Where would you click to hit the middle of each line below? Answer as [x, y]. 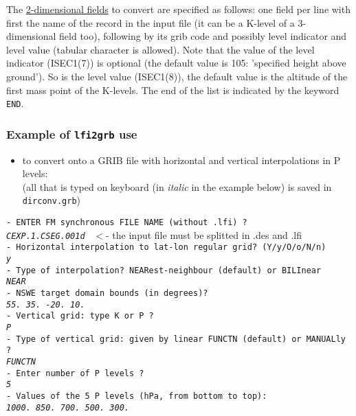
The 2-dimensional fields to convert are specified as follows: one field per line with [178, 9]
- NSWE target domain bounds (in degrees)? [107, 293]
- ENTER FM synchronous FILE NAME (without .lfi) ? [127, 223]
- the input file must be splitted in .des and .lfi [204, 234]
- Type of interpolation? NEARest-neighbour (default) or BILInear [164, 270]
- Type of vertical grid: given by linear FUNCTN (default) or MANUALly [176, 339]
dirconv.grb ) [51, 200]
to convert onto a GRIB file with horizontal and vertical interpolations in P [181, 160]
